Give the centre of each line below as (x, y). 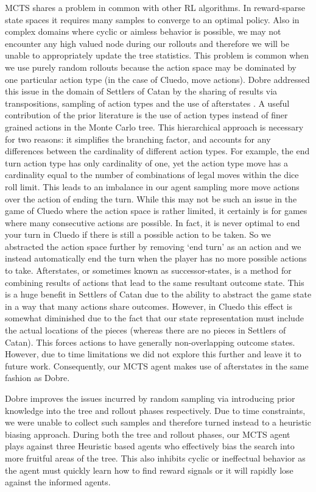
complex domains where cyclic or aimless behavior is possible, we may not (143, 31)
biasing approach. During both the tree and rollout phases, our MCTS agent (148, 434)
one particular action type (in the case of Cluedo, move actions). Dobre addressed (157, 79)
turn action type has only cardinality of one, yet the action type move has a (146, 162)
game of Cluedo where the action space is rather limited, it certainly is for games (156, 211)
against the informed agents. (58, 482)
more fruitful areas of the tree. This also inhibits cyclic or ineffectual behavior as (155, 458)
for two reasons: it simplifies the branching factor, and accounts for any (138, 139)
